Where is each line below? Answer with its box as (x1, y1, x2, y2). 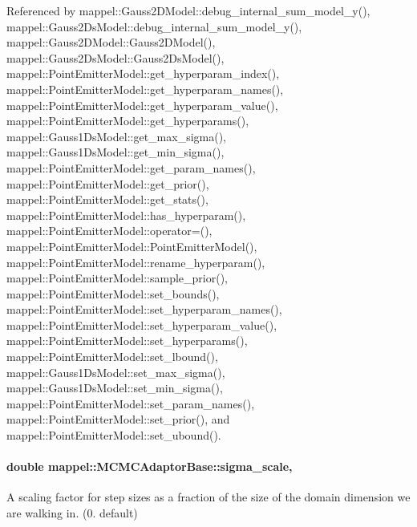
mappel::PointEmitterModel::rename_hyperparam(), (6, 253, 265, 270)
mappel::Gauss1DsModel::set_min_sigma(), (6, 379, 223, 396)
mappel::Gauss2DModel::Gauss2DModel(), (6, 34, 216, 51)
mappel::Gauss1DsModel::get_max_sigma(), (6, 128, 227, 144)
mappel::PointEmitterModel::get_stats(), (6, 191, 208, 208)
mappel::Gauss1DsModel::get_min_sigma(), (6, 144, 225, 160)
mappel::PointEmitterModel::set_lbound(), (6, 348, 218, 365)
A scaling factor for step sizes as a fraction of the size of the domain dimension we (6, 488, 411, 505)
